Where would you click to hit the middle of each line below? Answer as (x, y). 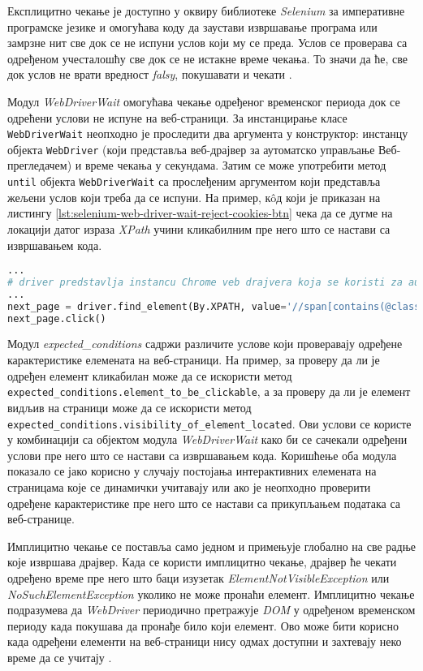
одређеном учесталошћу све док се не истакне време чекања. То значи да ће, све (208, 58)
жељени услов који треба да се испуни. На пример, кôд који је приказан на (194, 197)
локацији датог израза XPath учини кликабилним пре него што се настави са (199, 228)
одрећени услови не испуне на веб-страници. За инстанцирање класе (177, 117)
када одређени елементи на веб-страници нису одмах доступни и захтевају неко (205, 641)
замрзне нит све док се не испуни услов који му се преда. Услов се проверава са (207, 43)
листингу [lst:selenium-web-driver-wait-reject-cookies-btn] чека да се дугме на (200, 213)
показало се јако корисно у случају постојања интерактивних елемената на (192, 471)
